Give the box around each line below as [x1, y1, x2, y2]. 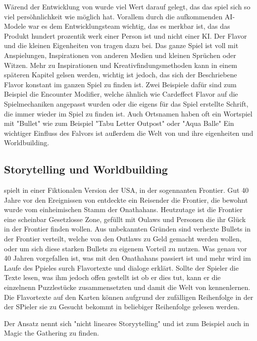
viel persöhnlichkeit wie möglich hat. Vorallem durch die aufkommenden [4, 11, 223, 21]
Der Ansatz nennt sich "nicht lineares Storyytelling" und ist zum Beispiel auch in [4, 318, 250, 328]
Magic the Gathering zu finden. [4, 328, 99, 338]
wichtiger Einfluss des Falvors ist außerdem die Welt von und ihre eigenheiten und [4, 127, 254, 138]
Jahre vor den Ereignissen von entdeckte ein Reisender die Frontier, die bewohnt [4, 194, 248, 205]
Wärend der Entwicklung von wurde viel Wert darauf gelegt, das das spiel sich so [4, 1, 251, 11]
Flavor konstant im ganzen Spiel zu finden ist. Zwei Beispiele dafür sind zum [4, 79, 237, 89]
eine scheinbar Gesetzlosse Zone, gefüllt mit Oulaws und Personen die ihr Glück [4, 214, 246, 224]
